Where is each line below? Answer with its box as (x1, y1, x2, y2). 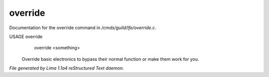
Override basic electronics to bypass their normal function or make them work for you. (21, 56, 199, 62)
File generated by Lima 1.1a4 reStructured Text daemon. (9, 65, 124, 71)
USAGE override (9, 34, 43, 39)
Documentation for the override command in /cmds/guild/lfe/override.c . (9, 25, 156, 31)
